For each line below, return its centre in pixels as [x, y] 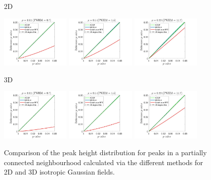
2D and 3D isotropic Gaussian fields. [60, 172]
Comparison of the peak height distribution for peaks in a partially [105, 152]
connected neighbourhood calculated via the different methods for [104, 162]
